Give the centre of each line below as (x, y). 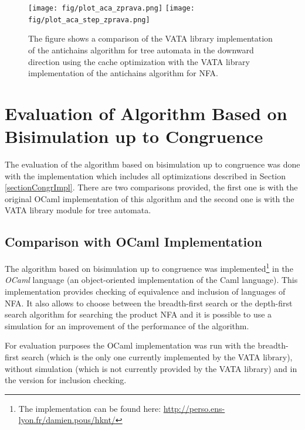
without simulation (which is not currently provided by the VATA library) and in (151, 368)
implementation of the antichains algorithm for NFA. (123, 73)
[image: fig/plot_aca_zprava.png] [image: (111, 8)
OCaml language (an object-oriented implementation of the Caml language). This (151, 280)
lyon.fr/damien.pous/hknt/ (67, 420)
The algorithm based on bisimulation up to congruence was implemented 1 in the (149, 267)
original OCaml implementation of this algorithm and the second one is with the (150, 198)
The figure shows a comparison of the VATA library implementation (150, 38)
